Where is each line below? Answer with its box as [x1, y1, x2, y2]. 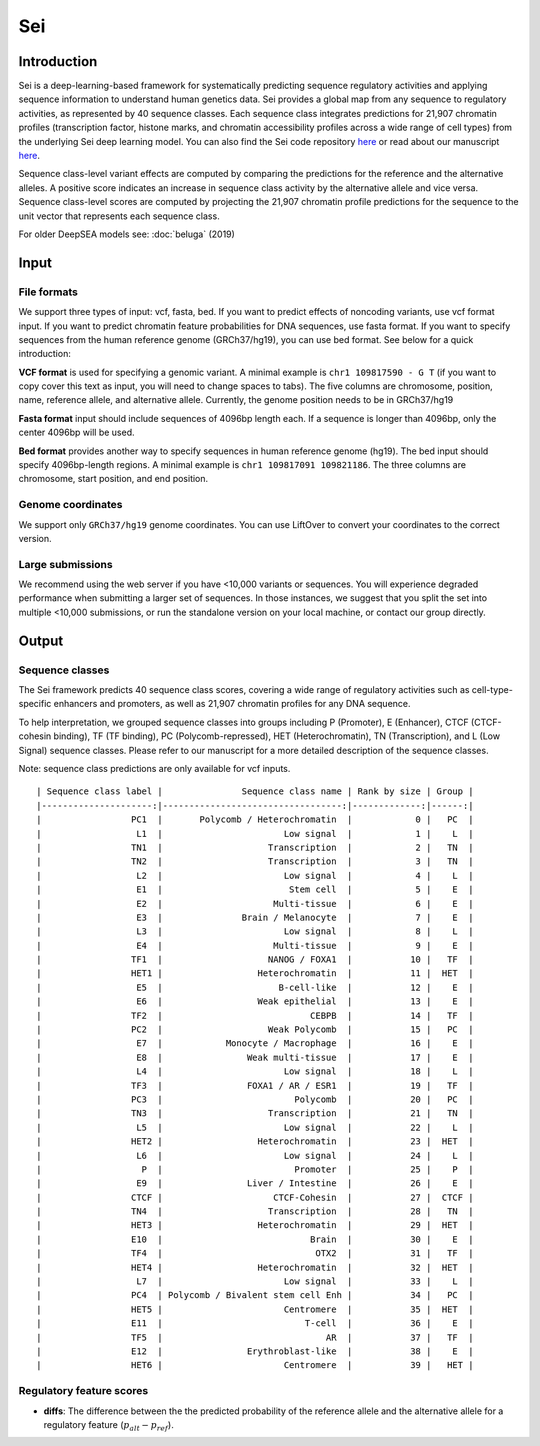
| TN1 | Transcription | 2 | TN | [36, 841, 474, 853]
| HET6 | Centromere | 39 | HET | [36, 1360, 474, 1371]
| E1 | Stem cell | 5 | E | [36, 884, 474, 895]
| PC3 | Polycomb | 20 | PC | [36, 1093, 474, 1105]
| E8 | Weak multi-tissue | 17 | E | [36, 1051, 474, 1063]
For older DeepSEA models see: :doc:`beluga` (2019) [18, 228, 235, 240]
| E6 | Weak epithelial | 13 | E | [36, 996, 474, 1007]
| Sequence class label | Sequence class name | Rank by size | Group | [36, 786, 474, 797]
